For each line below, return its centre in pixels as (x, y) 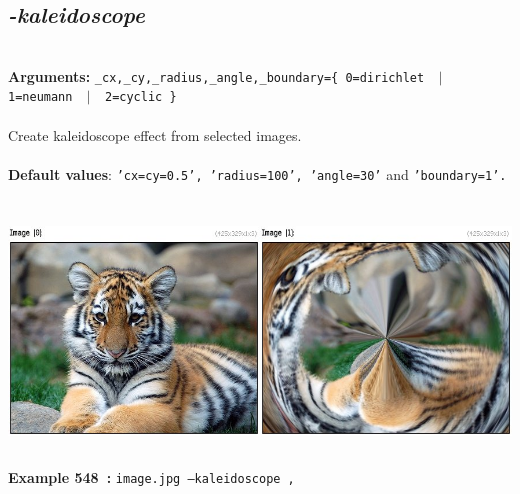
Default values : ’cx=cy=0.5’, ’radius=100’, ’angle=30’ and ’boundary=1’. (257, 173)
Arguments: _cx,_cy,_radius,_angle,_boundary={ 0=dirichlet (216, 75)
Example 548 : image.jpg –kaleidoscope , (151, 476)
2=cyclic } (140, 97)
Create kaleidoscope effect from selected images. (155, 134)
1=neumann (40, 97)
